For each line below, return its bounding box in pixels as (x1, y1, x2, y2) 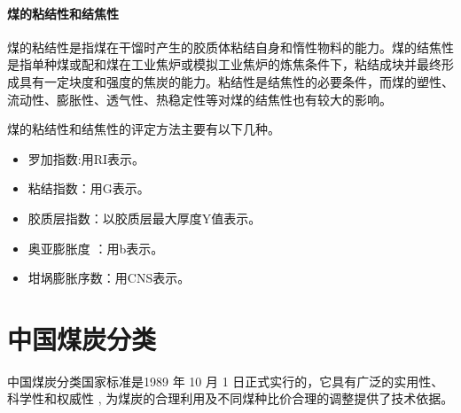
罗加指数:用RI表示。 (27, 149, 145, 168)
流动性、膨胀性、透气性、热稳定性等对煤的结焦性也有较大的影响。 (7, 90, 392, 108)
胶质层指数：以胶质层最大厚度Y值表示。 (27, 208, 262, 227)
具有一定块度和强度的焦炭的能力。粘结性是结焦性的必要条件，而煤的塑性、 (19, 72, 454, 90)
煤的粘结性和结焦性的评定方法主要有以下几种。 (7, 120, 280, 138)
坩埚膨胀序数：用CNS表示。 (27, 269, 191, 287)
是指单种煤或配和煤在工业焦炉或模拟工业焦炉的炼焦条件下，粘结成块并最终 (7, 55, 441, 74)
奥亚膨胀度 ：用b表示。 (27, 238, 164, 257)
